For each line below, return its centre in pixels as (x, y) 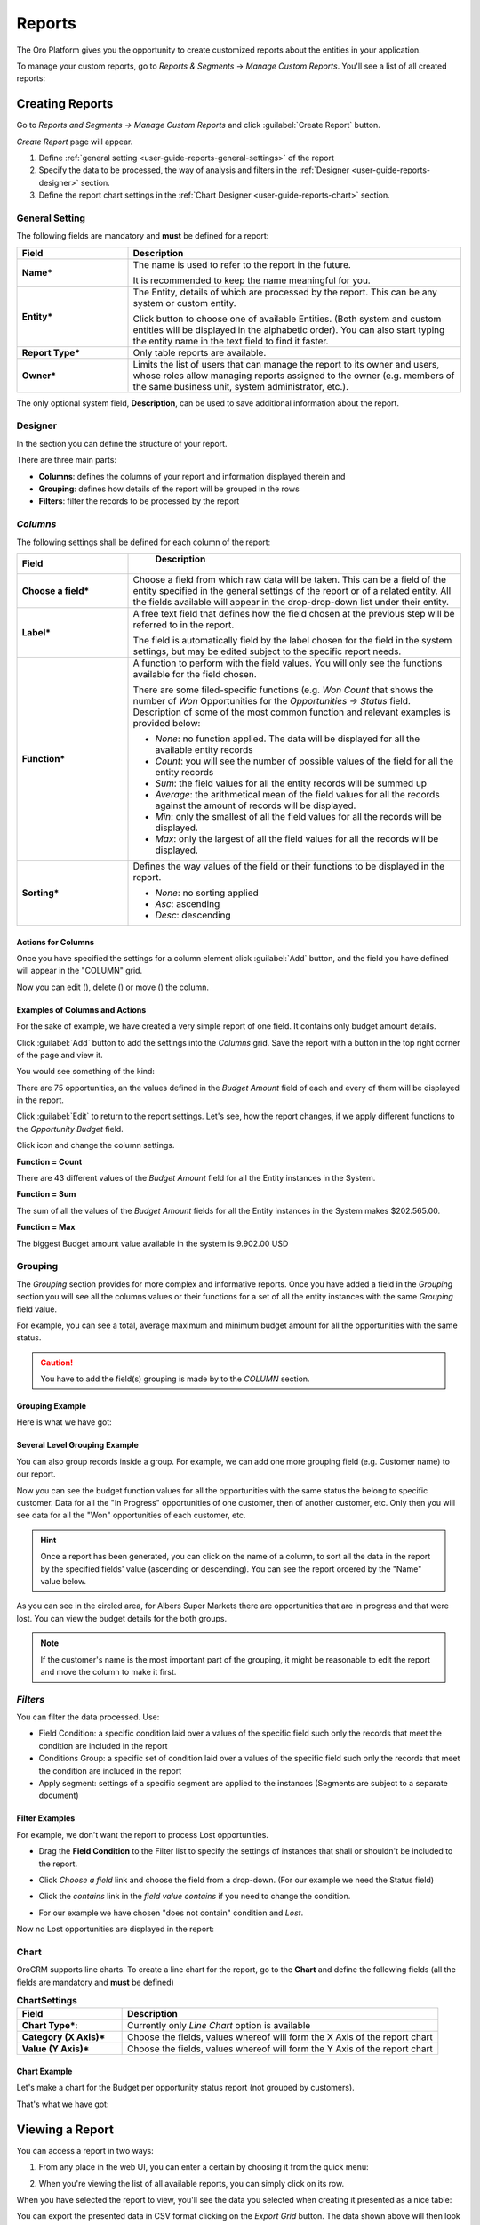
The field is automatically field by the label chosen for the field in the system (292, 640)
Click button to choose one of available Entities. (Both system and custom (287, 319)
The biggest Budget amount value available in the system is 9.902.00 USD (152, 1243)
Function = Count (49, 1161)
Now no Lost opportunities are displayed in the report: (116, 1929)
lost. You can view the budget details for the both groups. (121, 1618)
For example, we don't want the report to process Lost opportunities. (142, 1834)
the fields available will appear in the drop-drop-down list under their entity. (291, 602)
